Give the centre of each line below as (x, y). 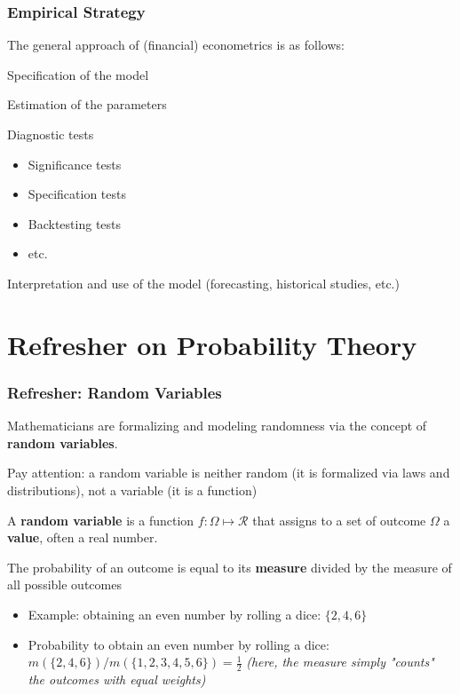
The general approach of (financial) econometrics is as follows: (176, 45)
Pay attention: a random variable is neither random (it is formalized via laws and (229, 473)
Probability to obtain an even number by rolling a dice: (178, 644)
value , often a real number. (83, 537)
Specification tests (77, 194)
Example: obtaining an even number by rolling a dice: (174, 614)
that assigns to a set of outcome (339, 520)
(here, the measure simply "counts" (340, 662)
